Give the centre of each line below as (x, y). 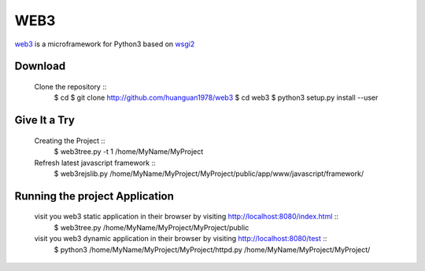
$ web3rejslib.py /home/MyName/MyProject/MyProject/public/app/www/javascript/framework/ (209, 174)
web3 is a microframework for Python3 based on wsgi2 (105, 44)
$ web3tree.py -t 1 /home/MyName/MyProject (129, 152)
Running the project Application (94, 196)
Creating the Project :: (70, 141)
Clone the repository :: (70, 86)
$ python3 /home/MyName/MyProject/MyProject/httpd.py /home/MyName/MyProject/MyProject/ (212, 249)
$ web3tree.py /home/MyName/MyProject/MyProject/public (152, 227)
